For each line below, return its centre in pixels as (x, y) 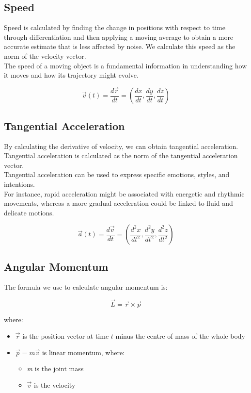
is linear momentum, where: (83, 352)
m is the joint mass (55, 368)
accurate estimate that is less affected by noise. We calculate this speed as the (120, 46)
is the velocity (55, 385)
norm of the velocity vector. (45, 56)
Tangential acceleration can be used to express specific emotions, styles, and (117, 174)
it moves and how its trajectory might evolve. (71, 75)
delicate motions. (29, 212)
